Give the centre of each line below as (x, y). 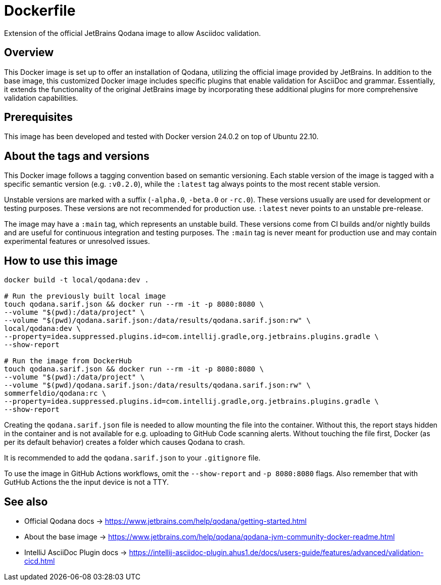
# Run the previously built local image (85, 296)
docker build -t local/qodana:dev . (77, 280)
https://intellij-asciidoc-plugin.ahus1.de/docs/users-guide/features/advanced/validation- (276, 552)
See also (26, 502)
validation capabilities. (41, 98)
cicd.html (40, 561)
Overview (29, 53)
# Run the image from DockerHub (68, 361)
